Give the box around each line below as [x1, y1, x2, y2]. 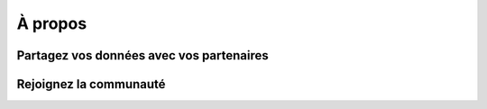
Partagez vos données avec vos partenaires [16, 48, 270, 63]
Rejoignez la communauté [16, 77, 166, 92]
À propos [16, 14, 87, 33]
